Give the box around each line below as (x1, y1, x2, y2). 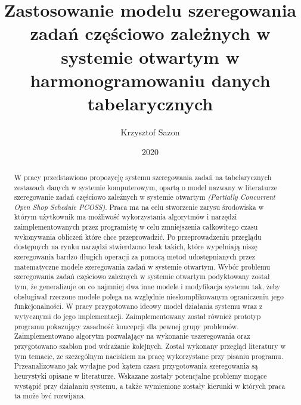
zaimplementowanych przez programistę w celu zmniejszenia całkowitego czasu (14, 222, 258, 232)
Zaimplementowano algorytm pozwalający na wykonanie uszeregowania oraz (14, 331, 250, 341)
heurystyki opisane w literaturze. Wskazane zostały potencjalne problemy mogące (14, 370, 267, 381)
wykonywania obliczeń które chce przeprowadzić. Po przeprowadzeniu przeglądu (14, 231, 262, 242)
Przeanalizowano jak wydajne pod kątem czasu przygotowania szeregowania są (14, 361, 258, 371)
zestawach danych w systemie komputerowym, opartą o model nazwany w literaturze (14, 182, 278, 192)
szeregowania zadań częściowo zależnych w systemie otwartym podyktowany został (14, 271, 270, 282)
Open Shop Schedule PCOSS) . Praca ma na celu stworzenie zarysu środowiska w (14, 202, 264, 212)
